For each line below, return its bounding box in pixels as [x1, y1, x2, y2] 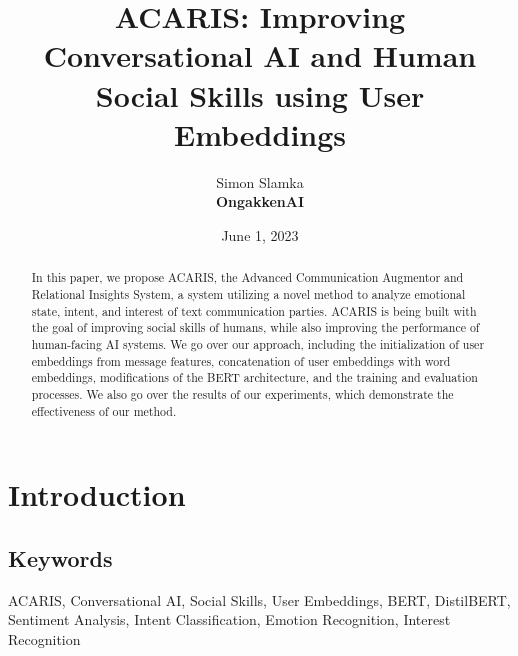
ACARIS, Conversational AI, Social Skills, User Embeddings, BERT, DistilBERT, [8, 589, 511, 610]
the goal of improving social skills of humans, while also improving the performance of [31, 319, 480, 336]
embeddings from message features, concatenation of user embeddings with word [31, 352, 451, 369]
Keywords [8, 542, 113, 573]
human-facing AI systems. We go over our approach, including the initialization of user [31, 335, 485, 352]
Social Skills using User [95, 74, 425, 115]
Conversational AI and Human [43, 35, 477, 76]
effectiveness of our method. [31, 402, 177, 419]
